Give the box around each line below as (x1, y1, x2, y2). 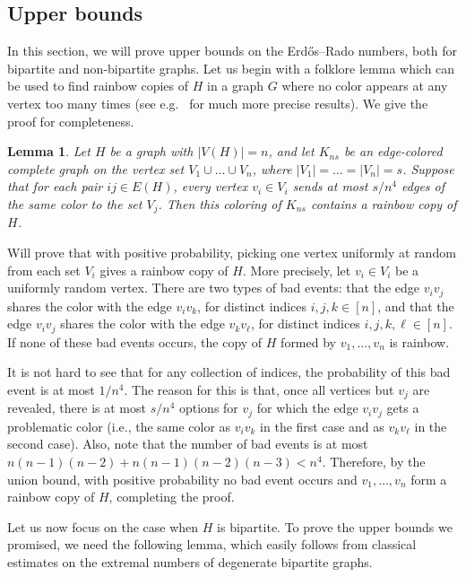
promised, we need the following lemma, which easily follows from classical (7, 535, 417, 554)
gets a (386, 398, 419, 417)
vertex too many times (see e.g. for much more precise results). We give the (7, 93, 428, 112)
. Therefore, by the (322, 451, 426, 470)
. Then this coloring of (158, 194, 281, 213)
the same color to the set (7, 194, 142, 213)
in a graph (207, 76, 264, 95)
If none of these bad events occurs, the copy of (7, 332, 263, 351)
